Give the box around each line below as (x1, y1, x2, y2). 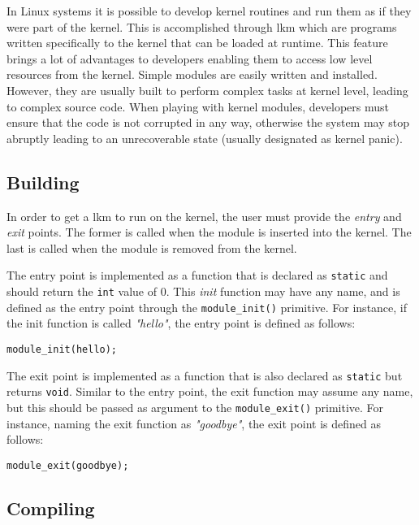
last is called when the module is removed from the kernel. (6, 239, 297, 256)
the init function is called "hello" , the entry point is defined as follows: (6, 315, 356, 332)
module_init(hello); (6, 343, 118, 355)
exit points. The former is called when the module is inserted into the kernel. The (6, 223, 412, 241)
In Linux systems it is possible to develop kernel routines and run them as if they (6, 2, 412, 19)
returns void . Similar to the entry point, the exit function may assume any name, (6, 383, 413, 400)
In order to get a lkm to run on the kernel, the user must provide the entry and (6, 207, 402, 224)
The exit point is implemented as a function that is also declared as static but (6, 367, 403, 384)
